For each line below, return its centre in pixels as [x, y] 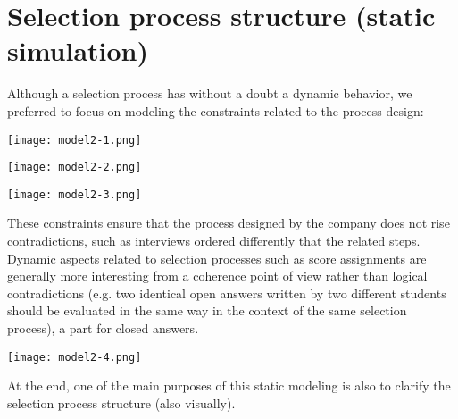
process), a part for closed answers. [103, 328]
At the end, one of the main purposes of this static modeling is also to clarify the [229, 385]
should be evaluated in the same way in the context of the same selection [207, 310]
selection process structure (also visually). [121, 402]
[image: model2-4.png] [75, 357]
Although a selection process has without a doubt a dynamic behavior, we [210, 93]
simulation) [78, 50]
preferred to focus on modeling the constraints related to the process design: [216, 110]
